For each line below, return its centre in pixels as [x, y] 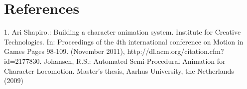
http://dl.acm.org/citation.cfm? [176, 51]
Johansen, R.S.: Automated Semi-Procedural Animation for [135, 61]
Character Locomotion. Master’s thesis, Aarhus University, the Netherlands [119, 70]
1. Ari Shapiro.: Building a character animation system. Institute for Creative [123, 32]
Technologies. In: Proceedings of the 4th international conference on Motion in [124, 41]
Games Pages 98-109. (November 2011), [64, 51]
